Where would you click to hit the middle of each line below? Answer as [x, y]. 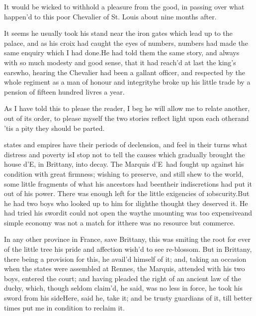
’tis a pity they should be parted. [54, 128]
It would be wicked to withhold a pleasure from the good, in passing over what [124, 6]
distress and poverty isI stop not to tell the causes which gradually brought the [125, 154]
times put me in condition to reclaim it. [64, 307]
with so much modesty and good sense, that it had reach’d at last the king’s [120, 62]
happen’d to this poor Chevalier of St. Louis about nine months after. [110, 16]
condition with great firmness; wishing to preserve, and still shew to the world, [124, 173]
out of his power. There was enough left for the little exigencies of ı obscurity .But [127, 193]
